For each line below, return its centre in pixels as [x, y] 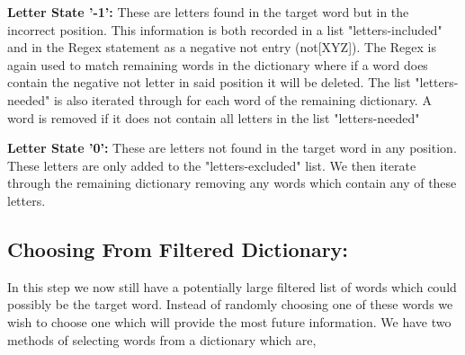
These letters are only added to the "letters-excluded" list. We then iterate [212, 165]
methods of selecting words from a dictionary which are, [162, 339]
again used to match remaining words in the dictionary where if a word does [218, 64]
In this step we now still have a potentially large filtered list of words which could [232, 286]
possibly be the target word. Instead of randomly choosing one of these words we [230, 304]
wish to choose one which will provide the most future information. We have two [229, 321]
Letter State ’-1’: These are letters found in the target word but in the [208, 12]
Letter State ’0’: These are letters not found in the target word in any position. [232, 148]
